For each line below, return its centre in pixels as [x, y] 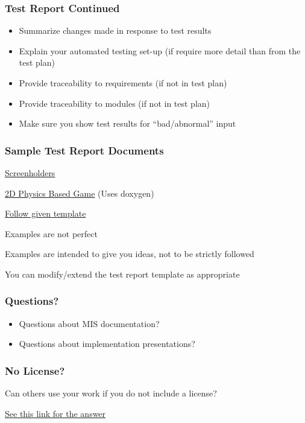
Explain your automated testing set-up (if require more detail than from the [160, 50]
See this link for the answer [55, 413]
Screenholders [30, 173]
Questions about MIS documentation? [89, 323]
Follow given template [46, 213]
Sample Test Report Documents [84, 150]
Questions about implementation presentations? [107, 344]
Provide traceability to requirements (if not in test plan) [123, 83]
